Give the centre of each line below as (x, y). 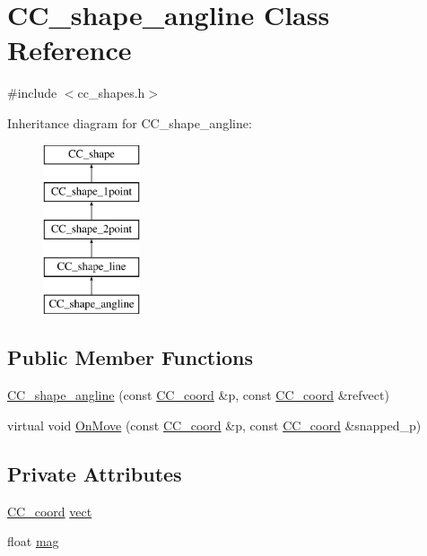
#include (32, 93)
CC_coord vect (50, 511)
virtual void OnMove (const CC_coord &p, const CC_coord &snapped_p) (214, 425)
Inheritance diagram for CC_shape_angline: (130, 122)
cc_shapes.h (111, 93)
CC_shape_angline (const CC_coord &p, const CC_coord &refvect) (198, 395)
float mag (33, 541)
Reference (70, 50)
